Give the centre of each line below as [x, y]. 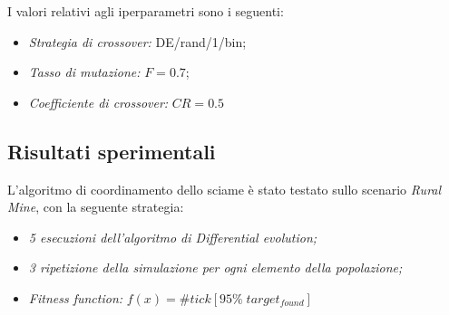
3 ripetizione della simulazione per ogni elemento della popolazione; [215, 267]
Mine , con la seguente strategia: [96, 207]
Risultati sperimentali [112, 151]
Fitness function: [76, 297]
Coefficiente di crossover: [98, 102]
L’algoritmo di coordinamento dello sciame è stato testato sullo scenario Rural [224, 189]
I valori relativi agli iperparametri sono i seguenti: [146, 11]
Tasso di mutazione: [84, 72]
